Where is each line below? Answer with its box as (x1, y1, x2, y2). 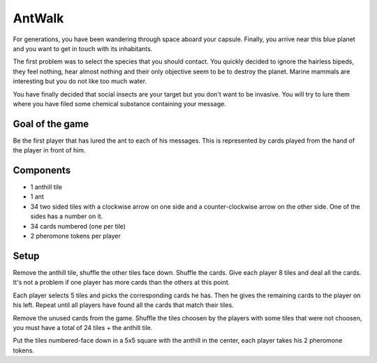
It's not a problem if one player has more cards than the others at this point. (13, 278, 230, 287)
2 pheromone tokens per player (30, 232, 121, 241)
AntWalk (13, 10, 64, 26)
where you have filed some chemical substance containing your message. (13, 99, 226, 108)
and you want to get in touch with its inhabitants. (13, 44, 153, 52)
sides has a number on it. (30, 212, 103, 220)
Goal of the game (13, 118, 89, 129)
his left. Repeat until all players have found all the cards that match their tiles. (13, 301, 234, 309)
